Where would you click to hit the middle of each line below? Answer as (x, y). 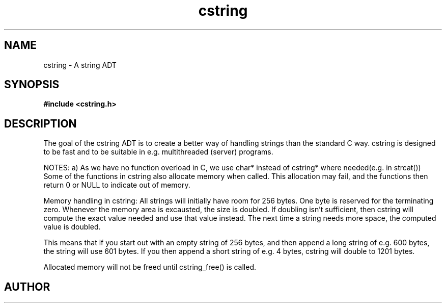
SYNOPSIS (32, 85)
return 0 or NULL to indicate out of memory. (117, 185)
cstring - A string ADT (80, 65)
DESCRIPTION (40, 123)
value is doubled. (72, 227)
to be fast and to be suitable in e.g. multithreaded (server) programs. (158, 152)
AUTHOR (27, 287)
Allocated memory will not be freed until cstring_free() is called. (150, 267)
